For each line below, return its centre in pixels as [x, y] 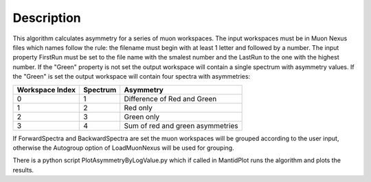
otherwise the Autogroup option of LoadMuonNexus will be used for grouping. [123, 148]
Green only [142, 116]
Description [47, 18]
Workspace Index [46, 90]
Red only [138, 107]
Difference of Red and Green [170, 99]
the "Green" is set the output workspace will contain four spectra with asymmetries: [132, 77]
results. [23, 170]
